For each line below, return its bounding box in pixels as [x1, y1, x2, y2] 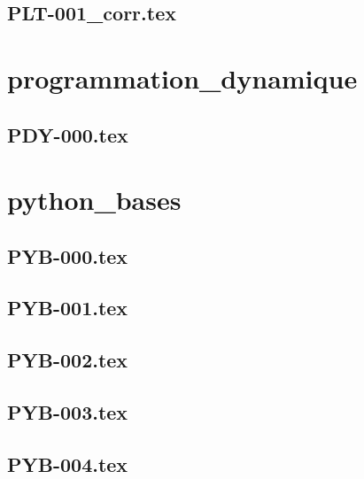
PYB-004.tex [7, 450, 128, 477]
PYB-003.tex [7, 398, 128, 426]
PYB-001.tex [7, 294, 128, 321]
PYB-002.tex [7, 346, 128, 374]
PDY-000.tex [7, 120, 128, 148]
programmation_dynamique [7, 59, 358, 96]
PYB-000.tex [7, 242, 128, 269]
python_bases [7, 182, 182, 218]
